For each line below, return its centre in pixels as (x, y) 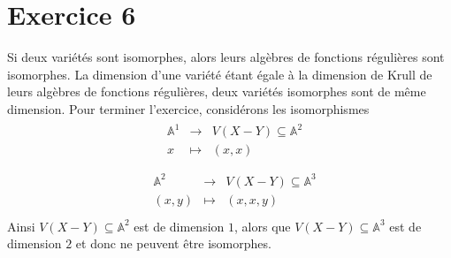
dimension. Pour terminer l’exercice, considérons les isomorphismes (188, 108)
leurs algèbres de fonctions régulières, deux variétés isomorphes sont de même (217, 91)
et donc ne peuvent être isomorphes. (173, 243)
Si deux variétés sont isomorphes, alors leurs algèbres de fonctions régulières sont (226, 57)
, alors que (263, 226)
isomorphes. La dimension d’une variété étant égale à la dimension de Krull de (220, 74)
